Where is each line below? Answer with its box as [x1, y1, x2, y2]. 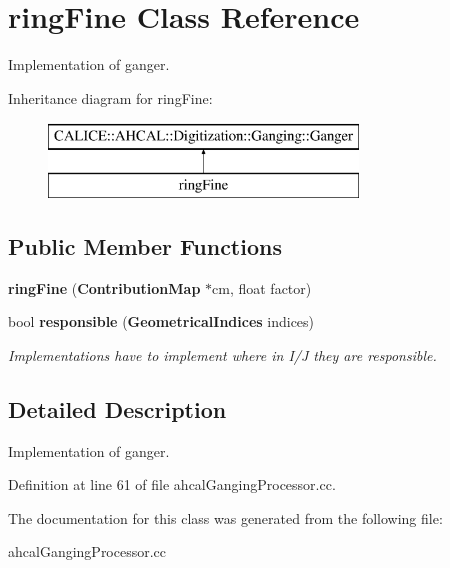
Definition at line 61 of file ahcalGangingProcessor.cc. [8, 474, 336, 495]
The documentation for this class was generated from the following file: [8, 507, 443, 528]
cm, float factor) [212, 277, 312, 298]
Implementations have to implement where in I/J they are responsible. [8, 344, 437, 365]
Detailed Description [8, 393, 227, 424]
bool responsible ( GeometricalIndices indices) [8, 311, 315, 332]
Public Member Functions [8, 230, 282, 261]
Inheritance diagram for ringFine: [8, 87, 213, 108]
